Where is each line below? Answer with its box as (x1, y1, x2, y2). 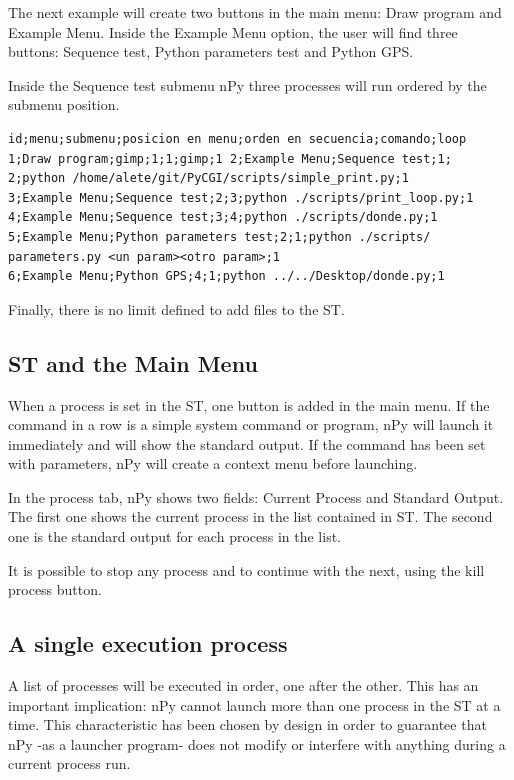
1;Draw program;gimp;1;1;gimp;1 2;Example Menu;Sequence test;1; (8, 151, 452, 166)
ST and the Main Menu (8, 347, 258, 378)
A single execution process (8, 628, 288, 659)
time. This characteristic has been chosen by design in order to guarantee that (8, 714, 487, 735)
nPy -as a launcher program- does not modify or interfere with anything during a (8, 733, 506, 754)
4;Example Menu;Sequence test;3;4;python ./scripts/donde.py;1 (8, 210, 438, 225)
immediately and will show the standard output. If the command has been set (8, 433, 486, 454)
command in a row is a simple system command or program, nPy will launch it (8, 414, 494, 435)
